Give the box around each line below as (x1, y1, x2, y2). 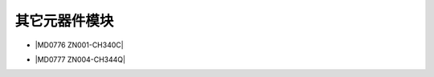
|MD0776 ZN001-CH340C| (35, 40, 124, 50)
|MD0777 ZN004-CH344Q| (35, 55, 126, 64)
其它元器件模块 (14, 12, 114, 30)
